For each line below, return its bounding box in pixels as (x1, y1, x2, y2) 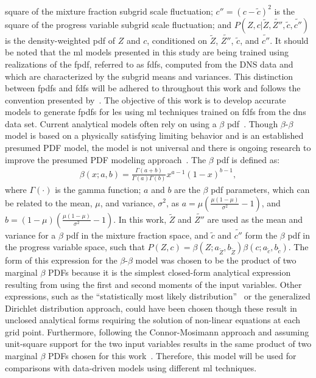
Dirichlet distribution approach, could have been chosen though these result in (5, 301, 297, 314)
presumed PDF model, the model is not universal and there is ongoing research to (5, 141, 311, 154)
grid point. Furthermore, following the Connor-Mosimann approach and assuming (5, 325, 309, 338)
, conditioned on (147, 33, 208, 46)
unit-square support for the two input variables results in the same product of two (5, 337, 312, 350)
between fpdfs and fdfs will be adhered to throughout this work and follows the (5, 82, 301, 94)
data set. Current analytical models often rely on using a (5, 117, 217, 130)
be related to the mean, (5, 196, 93, 209)
